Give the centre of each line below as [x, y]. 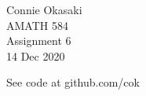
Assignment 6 [39, 41]
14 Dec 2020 [36, 55]
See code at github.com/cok [73, 82]
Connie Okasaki [44, 9]
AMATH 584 [37, 25]
